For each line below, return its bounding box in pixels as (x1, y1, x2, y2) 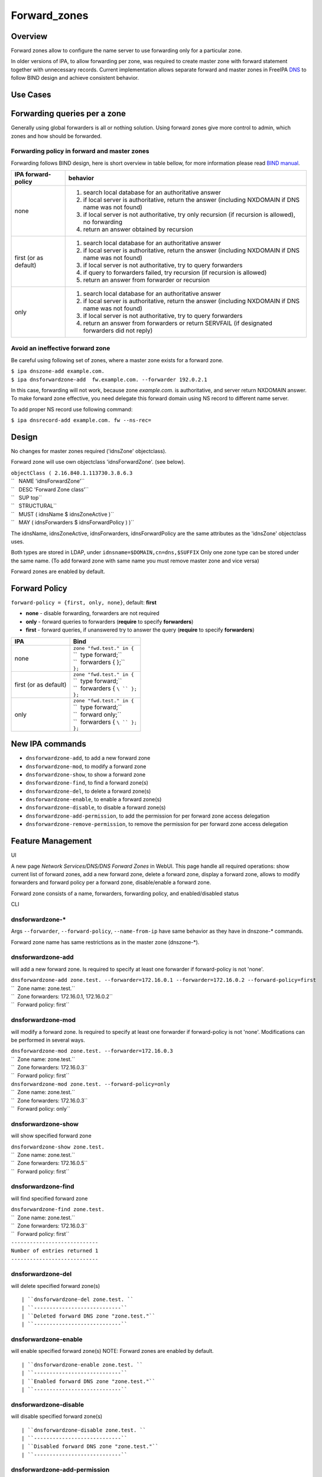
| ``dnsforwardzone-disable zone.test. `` (21, 1427, 147, 1433)
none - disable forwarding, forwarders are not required (25, 610, 160, 617)
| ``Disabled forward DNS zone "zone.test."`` (21, 1443, 159, 1450)
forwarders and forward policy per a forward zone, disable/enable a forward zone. (11, 879, 212, 886)
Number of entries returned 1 (11, 1247, 99, 1254)
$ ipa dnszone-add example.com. (11, 368, 105, 375)
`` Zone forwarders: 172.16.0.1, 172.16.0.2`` (11, 993, 113, 1000)
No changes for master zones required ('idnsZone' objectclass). (11, 448, 167, 455)
